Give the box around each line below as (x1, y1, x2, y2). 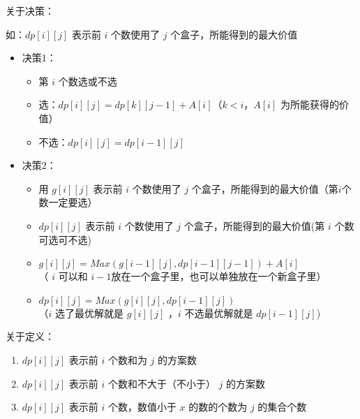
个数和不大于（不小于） (107, 376, 216, 390)
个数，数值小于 (107, 399, 177, 414)
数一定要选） (38, 195, 98, 209)
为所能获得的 (280, 97, 339, 112)
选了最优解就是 (55, 305, 124, 320)
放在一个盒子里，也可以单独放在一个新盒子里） (111, 269, 327, 284)
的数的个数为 (188, 399, 248, 414)
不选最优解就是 (184, 305, 253, 320)
